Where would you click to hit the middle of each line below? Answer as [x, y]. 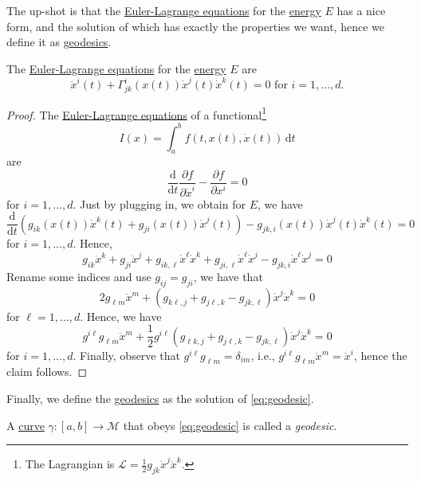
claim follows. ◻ [47, 372]
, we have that [228, 276]
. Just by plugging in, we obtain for [159, 203]
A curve [26, 425]
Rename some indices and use [79, 276]
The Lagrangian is [70, 464]
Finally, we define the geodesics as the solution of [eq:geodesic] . [160, 399]
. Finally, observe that [126, 355]
